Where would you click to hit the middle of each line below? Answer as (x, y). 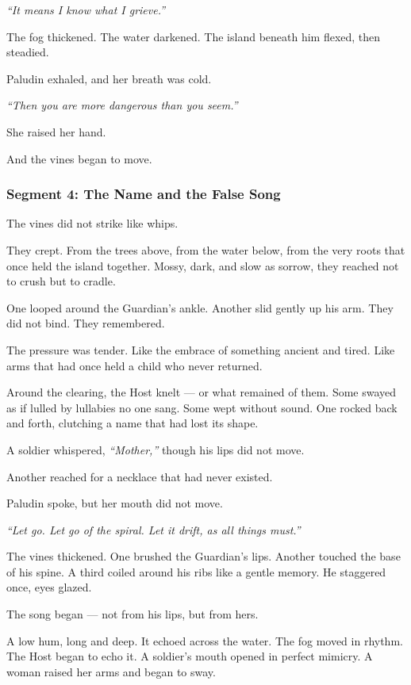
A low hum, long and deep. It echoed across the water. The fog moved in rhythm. (205, 640)
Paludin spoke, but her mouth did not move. (115, 503)
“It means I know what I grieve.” (86, 10)
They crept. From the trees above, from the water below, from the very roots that (206, 249)
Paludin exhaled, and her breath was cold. (109, 78)
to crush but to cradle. (61, 281)
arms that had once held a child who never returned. (134, 365)
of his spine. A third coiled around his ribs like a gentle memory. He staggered (196, 571)
